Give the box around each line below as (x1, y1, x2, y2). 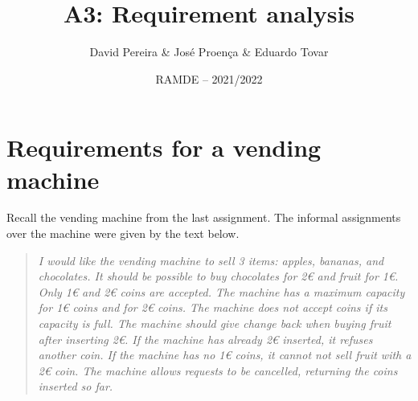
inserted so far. (38, 378, 113, 395)
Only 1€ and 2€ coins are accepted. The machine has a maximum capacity (38, 283, 405, 300)
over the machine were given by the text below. (6, 225, 240, 242)
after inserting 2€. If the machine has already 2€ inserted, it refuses (38, 330, 373, 347)
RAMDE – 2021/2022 (155, 70, 263, 87)
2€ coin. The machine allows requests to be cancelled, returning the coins (38, 362, 398, 378)
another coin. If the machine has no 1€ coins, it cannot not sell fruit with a (38, 346, 412, 363)
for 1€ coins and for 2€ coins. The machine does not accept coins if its (38, 299, 387, 316)
